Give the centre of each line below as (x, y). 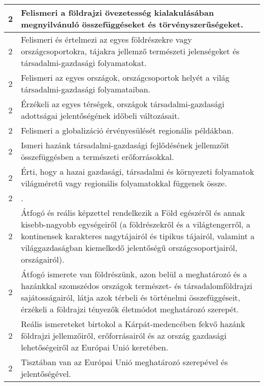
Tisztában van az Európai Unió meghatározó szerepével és (124, 362)
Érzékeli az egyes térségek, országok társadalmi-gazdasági (123, 104)
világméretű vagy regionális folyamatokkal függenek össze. (124, 183)
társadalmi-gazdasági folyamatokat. (84, 63)
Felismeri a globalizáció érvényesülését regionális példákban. (127, 130)
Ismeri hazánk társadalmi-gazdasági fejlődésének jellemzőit (125, 145)
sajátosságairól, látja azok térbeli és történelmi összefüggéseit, (131, 297)
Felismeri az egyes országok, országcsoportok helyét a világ (125, 77)
